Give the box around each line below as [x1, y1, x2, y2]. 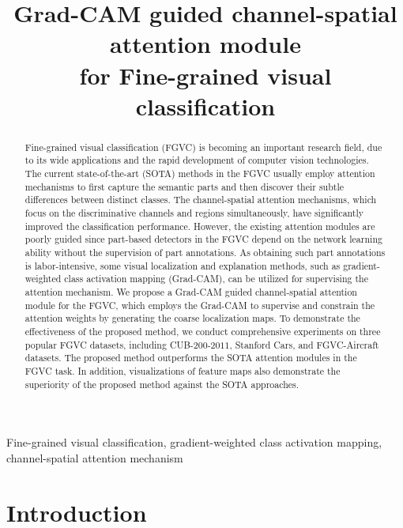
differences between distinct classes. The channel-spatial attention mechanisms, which [24, 193, 377, 206]
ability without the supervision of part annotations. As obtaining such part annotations [24, 245, 386, 258]
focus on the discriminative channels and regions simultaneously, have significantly [24, 206, 364, 220]
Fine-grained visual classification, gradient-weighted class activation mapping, [6, 434, 382, 451]
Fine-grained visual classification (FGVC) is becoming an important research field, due [24, 140, 382, 153]
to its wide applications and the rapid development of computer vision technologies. [24, 153, 369, 167]
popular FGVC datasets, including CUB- [24, 338, 194, 351]
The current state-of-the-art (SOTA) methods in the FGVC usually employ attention [24, 167, 375, 180]
